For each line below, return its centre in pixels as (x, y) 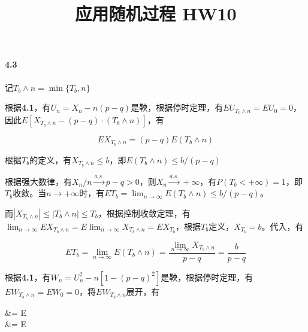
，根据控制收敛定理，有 (144, 213)
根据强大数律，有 (38, 181)
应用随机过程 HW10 (156, 13)
